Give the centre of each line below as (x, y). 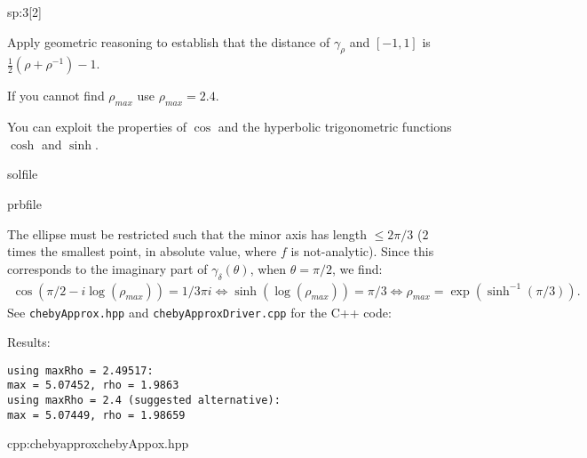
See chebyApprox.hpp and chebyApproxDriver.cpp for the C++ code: (199, 312)
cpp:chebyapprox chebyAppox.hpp (98, 443)
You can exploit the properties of (97, 127)
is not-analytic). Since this (362, 251)
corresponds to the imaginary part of (107, 268)
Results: (29, 342)
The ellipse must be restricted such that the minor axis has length (187, 233)
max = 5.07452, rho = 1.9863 (93, 386)
